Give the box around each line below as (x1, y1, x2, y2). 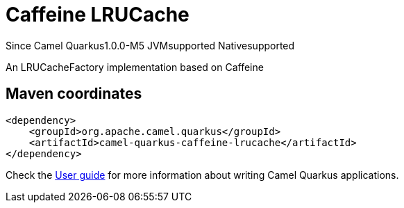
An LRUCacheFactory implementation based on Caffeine (6, 61, 264, 73)
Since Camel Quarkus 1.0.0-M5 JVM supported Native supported (6, 39, 295, 51)
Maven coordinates (6, 85, 142, 103)
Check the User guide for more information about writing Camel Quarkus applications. (6, 168, 399, 181)
